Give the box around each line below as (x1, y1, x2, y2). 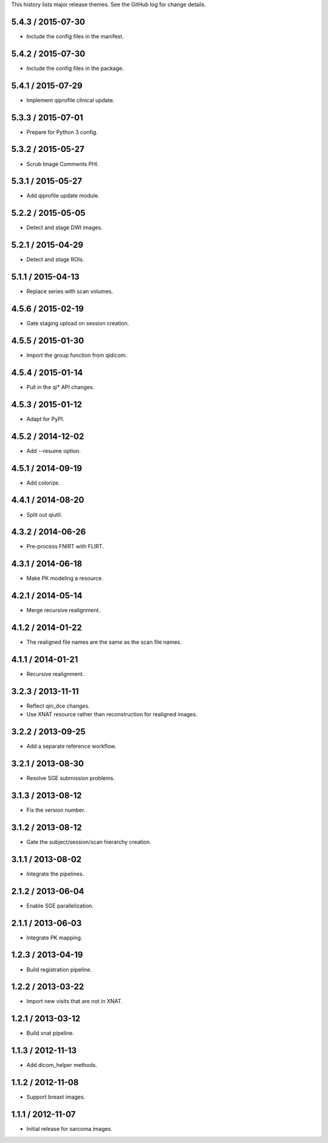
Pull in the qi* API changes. (26, 383, 95, 390)
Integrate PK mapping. (26, 934, 83, 941)
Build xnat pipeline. (26, 1029, 74, 1037)
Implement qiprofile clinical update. (26, 96, 115, 103)
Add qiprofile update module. (26, 192, 100, 199)
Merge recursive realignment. (26, 607, 100, 614)
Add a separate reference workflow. (26, 742, 117, 750)
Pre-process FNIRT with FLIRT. (26, 543, 104, 550)
